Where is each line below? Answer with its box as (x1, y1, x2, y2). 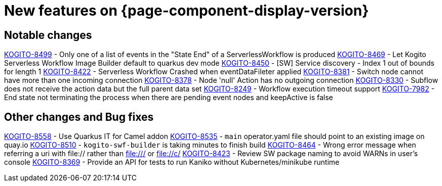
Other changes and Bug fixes (4, 110, 154, 123)
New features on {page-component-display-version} (4, 2, 369, 19)
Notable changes (4, 28, 92, 41)
